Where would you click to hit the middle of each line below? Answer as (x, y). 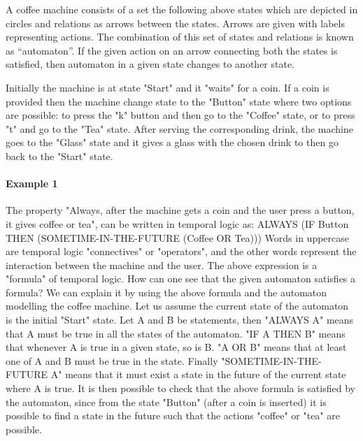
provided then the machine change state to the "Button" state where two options (179, 101)
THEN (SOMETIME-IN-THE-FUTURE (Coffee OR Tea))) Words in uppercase (178, 237)
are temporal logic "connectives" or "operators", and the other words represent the (181, 251)
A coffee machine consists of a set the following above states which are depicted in (182, 9)
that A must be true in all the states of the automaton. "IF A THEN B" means (176, 333)
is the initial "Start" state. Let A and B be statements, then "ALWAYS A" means (180, 320)
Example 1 (32, 183)
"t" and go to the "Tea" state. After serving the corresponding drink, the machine (179, 128)
